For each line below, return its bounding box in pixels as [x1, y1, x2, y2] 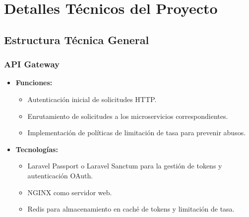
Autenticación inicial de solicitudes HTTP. [27, 94, 157, 104]
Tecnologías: [15, 144, 58, 154]
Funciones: [15, 77, 53, 88]
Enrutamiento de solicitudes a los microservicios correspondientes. [27, 110, 228, 121]
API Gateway [4, 58, 60, 70]
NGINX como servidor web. [27, 187, 112, 197]
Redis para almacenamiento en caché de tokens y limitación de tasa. [27, 204, 235, 214]
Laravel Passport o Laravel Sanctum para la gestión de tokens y [27, 161, 222, 171]
